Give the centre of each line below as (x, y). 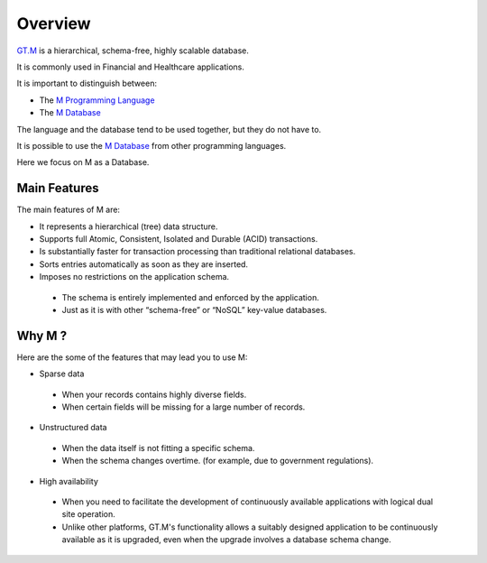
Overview (54, 23)
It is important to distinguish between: (87, 83)
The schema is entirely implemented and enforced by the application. (190, 297)
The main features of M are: (69, 210)
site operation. (89, 514)
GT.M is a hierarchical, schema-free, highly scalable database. (133, 51)
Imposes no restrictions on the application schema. (134, 277)
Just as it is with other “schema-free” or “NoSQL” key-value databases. (194, 309)
